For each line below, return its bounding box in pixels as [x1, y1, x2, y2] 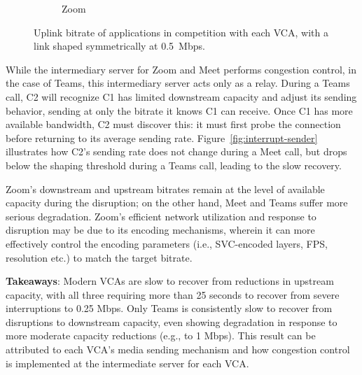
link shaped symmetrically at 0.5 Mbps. [34, 38, 205, 53]
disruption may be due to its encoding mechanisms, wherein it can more [6, 222, 315, 237]
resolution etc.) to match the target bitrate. [6, 250, 193, 264]
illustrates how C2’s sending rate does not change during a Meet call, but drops [6, 144, 347, 159]
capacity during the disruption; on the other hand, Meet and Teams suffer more [6, 195, 348, 210]
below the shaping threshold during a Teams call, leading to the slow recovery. [6, 157, 342, 172]
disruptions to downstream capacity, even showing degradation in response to [6, 314, 337, 329]
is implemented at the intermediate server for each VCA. [6, 355, 249, 370]
